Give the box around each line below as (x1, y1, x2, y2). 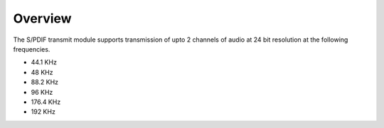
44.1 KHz (31, 58, 57, 66)
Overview (13, 11, 72, 26)
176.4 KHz (31, 98, 61, 106)
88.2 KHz (31, 78, 59, 86)
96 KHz (31, 88, 53, 96)
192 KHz (31, 107, 56, 116)
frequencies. (13, 45, 50, 53)
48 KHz (31, 68, 53, 76)
